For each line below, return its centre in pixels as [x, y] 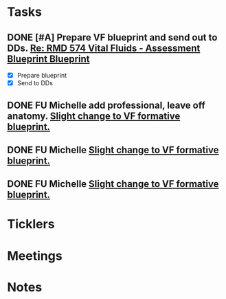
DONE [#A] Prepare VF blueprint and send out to [112, 37]
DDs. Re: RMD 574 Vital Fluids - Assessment [104, 48]
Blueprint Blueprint [48, 59]
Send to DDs [35, 83]
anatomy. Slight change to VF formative [94, 116]
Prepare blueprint [42, 75]
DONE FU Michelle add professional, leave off [106, 105]
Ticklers [31, 224]
